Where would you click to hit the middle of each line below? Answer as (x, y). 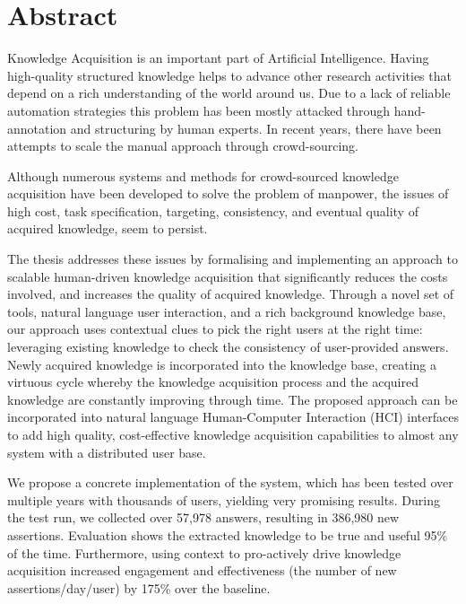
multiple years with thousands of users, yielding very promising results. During (224, 499)
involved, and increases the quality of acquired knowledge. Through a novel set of (231, 294)
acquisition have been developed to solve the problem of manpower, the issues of (228, 193)
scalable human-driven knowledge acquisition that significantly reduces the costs (228, 276)
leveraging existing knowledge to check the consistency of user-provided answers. (228, 347)
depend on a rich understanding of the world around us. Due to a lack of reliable (229, 93)
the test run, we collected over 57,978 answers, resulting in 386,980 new (203, 517)
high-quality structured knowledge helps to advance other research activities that (229, 75)
